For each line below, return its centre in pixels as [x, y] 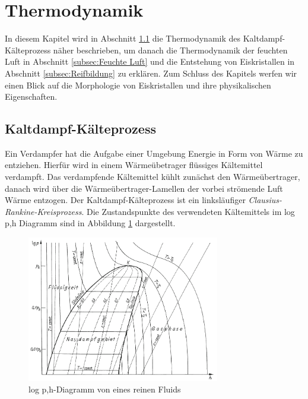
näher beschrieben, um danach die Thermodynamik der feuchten [170, 50]
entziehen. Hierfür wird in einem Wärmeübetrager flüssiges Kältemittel [134, 165]
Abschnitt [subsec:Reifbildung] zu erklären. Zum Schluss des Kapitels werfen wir [151, 73]
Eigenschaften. [31, 96]
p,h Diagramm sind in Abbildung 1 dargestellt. [90, 223]
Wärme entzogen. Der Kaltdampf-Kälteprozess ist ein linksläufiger [125, 200]
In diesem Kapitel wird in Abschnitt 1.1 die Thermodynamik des [123, 38]
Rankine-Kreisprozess [43, 211]
